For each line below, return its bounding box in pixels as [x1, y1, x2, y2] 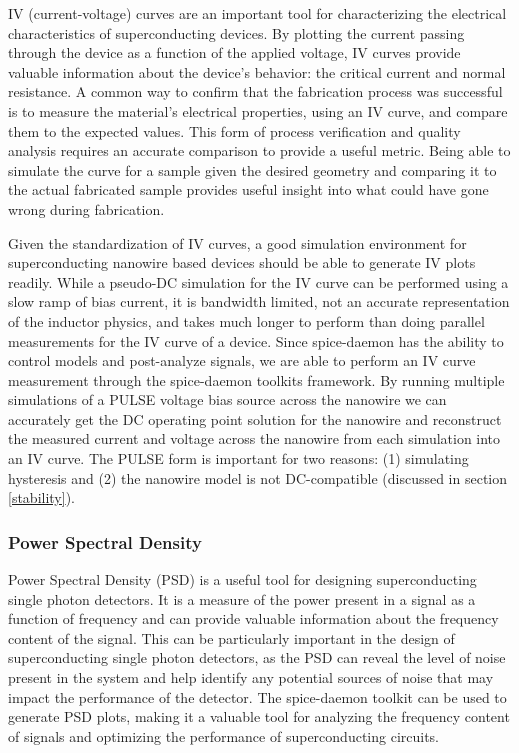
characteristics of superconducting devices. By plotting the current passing [8, 22, 465, 43]
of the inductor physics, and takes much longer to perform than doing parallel [8, 310, 485, 331]
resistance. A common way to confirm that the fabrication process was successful [8, 81, 503, 102]
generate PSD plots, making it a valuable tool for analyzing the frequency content [8, 706, 510, 727]
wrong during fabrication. [8, 198, 165, 219]
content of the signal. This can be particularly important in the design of [8, 627, 455, 648]
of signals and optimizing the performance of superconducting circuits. [8, 725, 440, 746]
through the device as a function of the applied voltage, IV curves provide [8, 42, 461, 63]
